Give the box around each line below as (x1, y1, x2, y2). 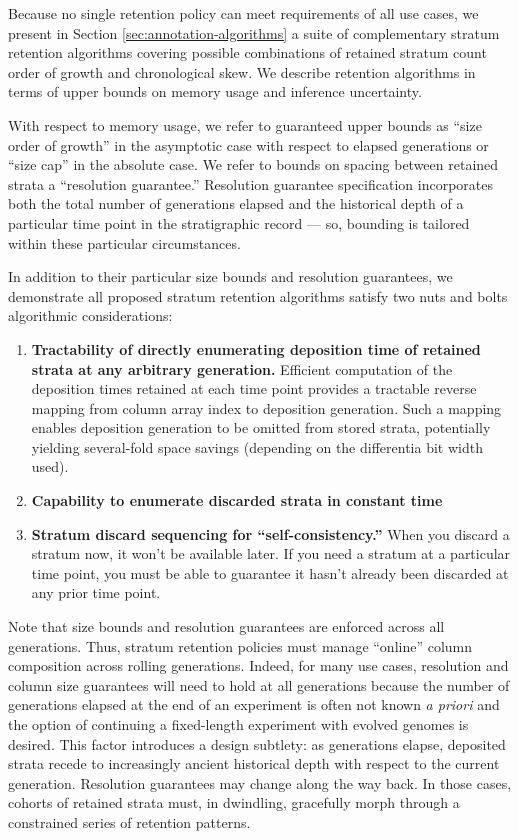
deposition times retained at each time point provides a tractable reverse (31, 378, 477, 399)
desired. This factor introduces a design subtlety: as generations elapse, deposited (8, 733, 506, 754)
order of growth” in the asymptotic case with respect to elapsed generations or (8, 134, 489, 155)
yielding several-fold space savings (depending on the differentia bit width (31, 436, 483, 457)
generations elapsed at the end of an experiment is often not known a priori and (8, 694, 500, 715)
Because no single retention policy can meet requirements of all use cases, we (8, 3, 479, 23)
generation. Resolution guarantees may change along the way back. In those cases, (8, 772, 512, 793)
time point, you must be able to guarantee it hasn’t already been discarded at (31, 562, 509, 583)
